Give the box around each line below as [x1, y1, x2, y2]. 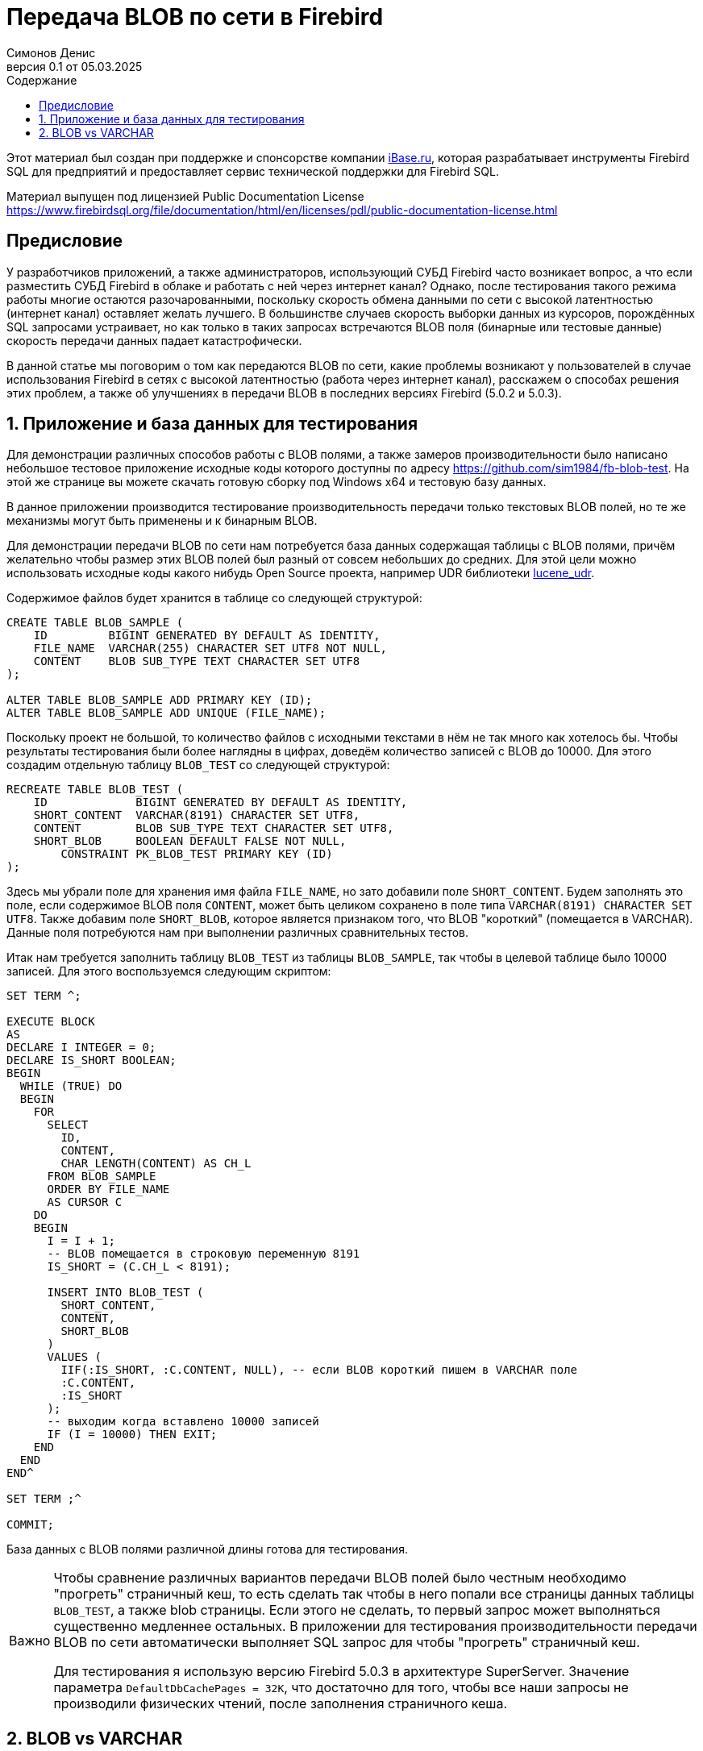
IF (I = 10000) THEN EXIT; [47, 1428, 218, 1441]
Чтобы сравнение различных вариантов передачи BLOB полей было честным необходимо [53, 1570, 626, 1587]
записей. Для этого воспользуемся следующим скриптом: [6, 964, 331, 979]
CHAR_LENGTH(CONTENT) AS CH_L [60, 1157, 252, 1171]
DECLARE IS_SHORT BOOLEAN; [6, 1054, 177, 1067]
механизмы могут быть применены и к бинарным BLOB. [6, 514, 318, 528]
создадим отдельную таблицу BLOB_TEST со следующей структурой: [6, 758, 390, 772]
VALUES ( [47, 1350, 102, 1364]
